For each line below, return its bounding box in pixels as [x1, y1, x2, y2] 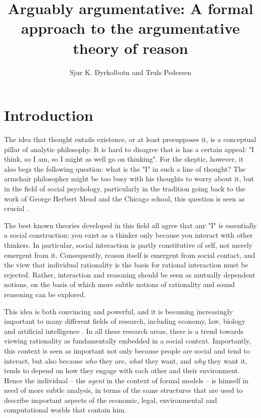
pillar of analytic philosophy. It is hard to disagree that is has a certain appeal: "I [4, 144, 254, 154]
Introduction [4, 105, 93, 125]
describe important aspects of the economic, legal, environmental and [4, 394, 217, 405]
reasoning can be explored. [4, 289, 86, 299]
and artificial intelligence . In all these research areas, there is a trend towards [4, 325, 244, 336]
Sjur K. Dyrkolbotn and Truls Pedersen [70, 66, 191, 77]
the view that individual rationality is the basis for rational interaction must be [4, 259, 248, 270]
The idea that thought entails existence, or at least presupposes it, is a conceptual [4, 134, 256, 145]
